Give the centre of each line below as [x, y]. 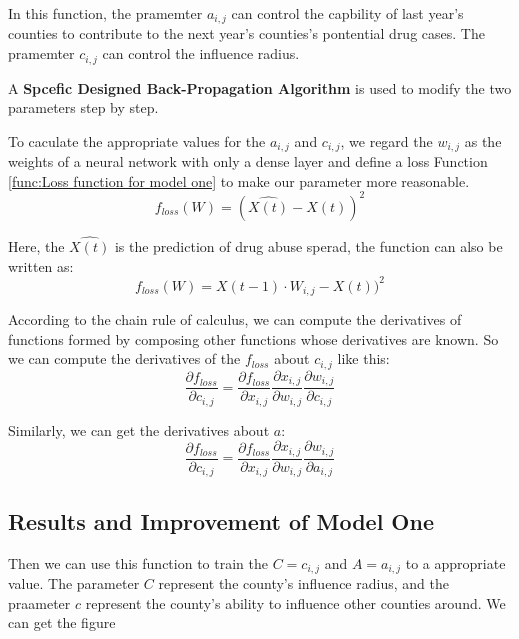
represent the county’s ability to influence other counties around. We [295, 602]
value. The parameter [74, 582]
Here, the [36, 246]
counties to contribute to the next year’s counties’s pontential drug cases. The [246, 33]
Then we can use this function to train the [138, 562]
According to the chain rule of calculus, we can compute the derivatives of [235, 319]
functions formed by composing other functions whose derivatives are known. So [253, 338]
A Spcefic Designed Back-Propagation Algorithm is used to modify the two [260, 87]
